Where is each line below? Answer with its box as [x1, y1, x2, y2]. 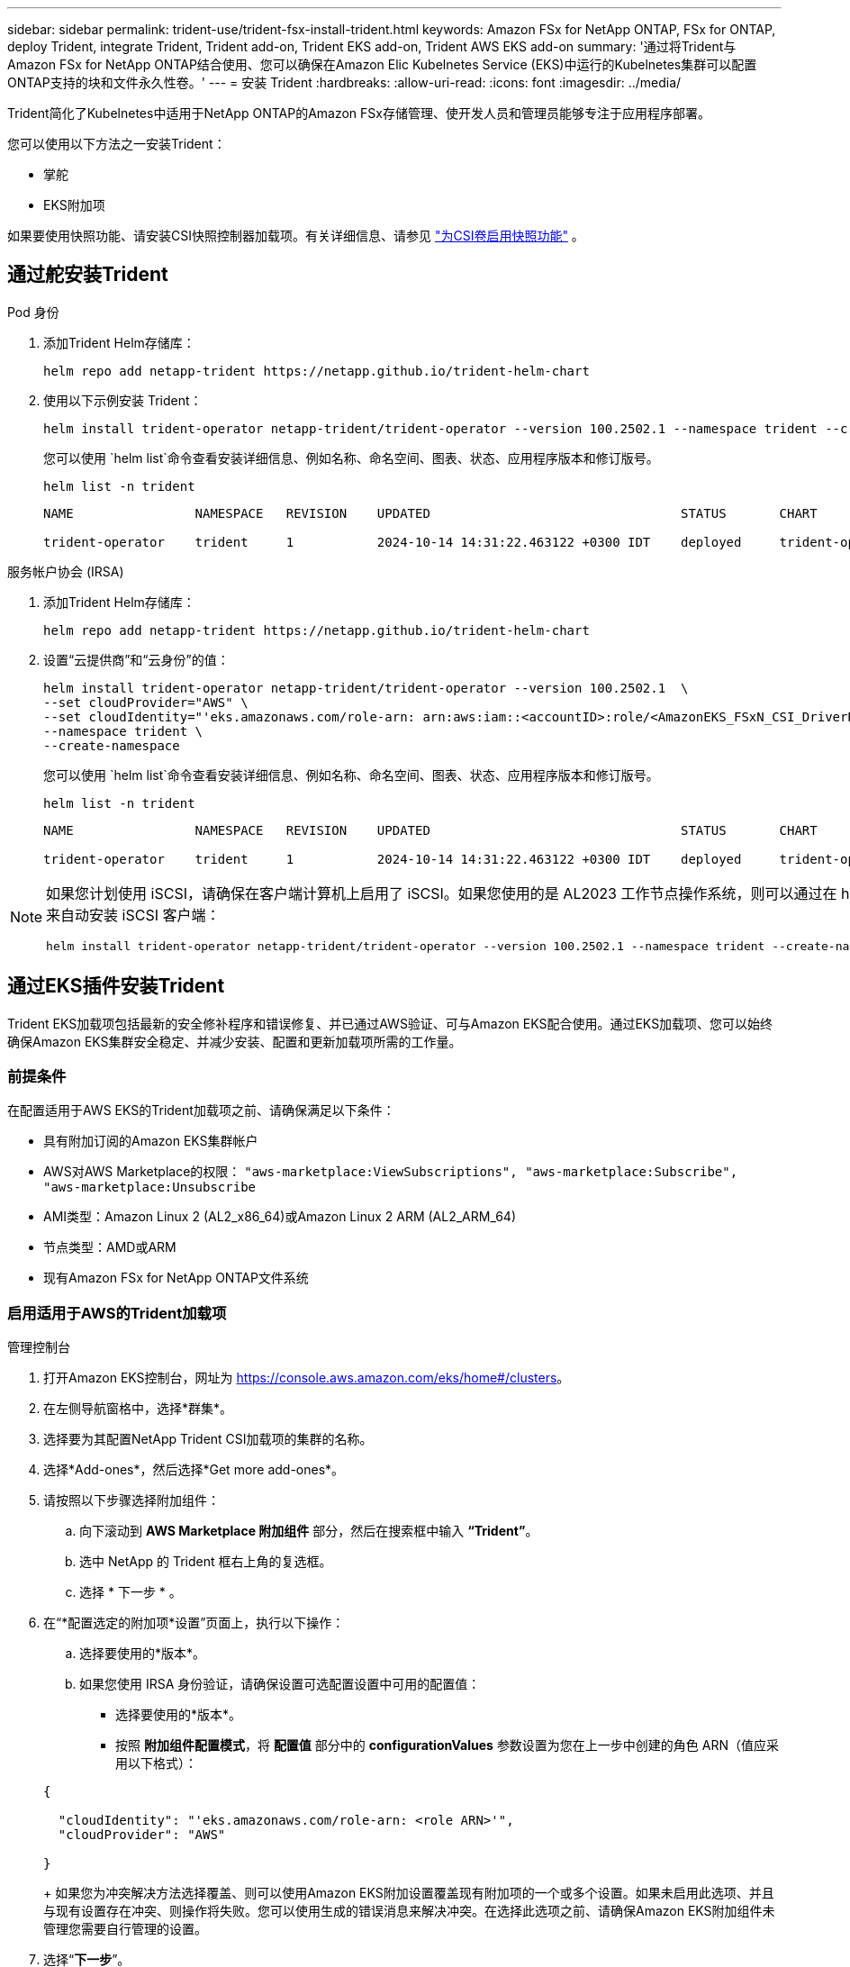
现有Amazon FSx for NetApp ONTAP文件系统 [43, 1270, 309, 1286]
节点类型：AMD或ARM [43, 1239, 176, 1255]
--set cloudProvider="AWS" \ [43, 694, 249, 710]
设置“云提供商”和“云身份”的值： [43, 651, 230, 667]
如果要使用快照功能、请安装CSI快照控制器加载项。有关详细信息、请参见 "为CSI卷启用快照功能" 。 [7, 228, 584, 243]
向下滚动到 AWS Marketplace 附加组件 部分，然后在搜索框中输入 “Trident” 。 [79, 1523, 538, 1539]
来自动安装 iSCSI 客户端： [46, 905, 221, 924]
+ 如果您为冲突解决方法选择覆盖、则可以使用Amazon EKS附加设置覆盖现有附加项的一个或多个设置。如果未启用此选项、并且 [43, 1885, 774, 1901]
